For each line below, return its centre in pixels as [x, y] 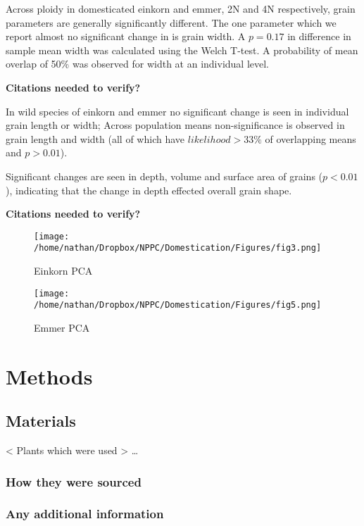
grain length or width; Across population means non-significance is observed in [175, 125]
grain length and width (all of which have [95, 138]
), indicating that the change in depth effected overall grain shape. [149, 190]
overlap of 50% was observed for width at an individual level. [138, 64]
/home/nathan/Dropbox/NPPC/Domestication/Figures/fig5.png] [178, 305]
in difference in [319, 36]
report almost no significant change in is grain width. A [126, 36]
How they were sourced [74, 481]
